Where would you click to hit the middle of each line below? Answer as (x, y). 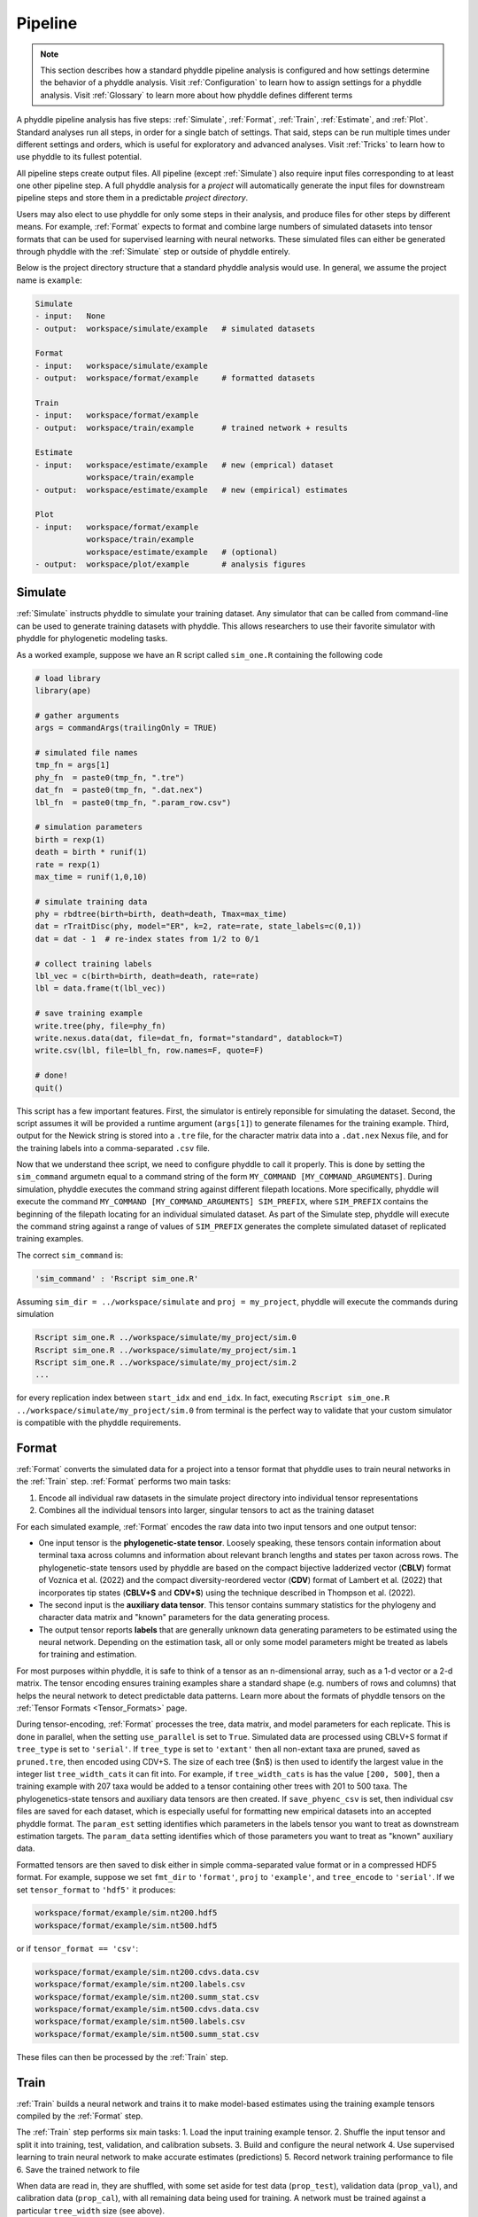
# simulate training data (91, 901)
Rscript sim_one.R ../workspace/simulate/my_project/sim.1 (166, 1350)
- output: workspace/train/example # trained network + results (192, 427)
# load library (68, 678)
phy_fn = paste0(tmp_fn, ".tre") (110, 777)
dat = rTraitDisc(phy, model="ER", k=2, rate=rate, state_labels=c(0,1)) (198, 926)
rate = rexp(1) (68, 864)
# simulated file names (87, 752)
